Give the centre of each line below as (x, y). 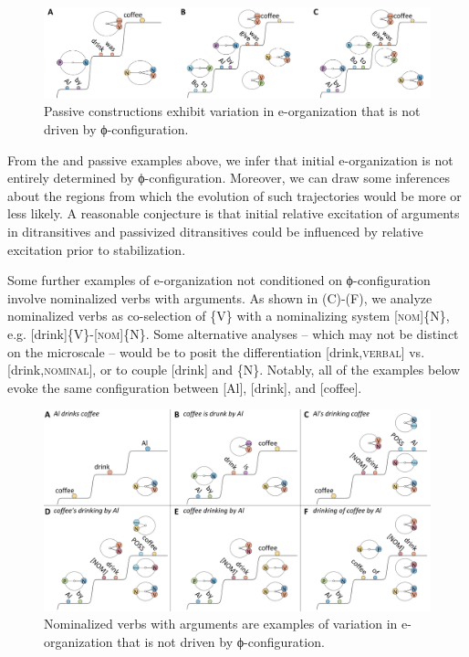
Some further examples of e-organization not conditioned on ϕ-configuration (219, 280)
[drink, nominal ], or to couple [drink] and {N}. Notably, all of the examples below (234, 370)
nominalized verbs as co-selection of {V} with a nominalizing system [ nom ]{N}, (229, 316)
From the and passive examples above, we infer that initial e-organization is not (230, 159)
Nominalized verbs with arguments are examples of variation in (221, 624)
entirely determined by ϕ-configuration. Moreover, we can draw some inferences (229, 178)
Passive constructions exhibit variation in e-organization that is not (232, 111)
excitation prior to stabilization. (97, 249)
